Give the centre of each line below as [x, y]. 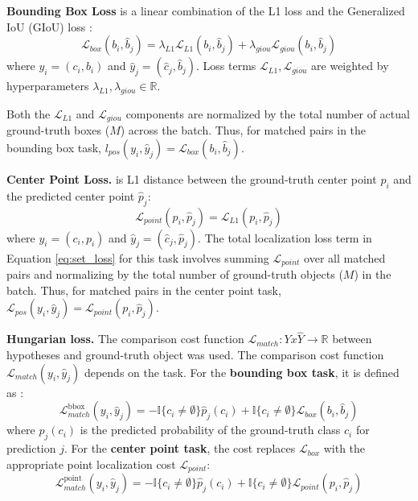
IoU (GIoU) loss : [49, 26]
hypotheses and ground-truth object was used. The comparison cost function [195, 355]
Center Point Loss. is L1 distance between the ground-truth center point [192, 179]
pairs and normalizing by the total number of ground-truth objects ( [175, 274]
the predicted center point [71, 195]
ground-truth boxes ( [58, 130]
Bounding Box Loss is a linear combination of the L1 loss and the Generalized [206, 10]
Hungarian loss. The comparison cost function [125, 339]
